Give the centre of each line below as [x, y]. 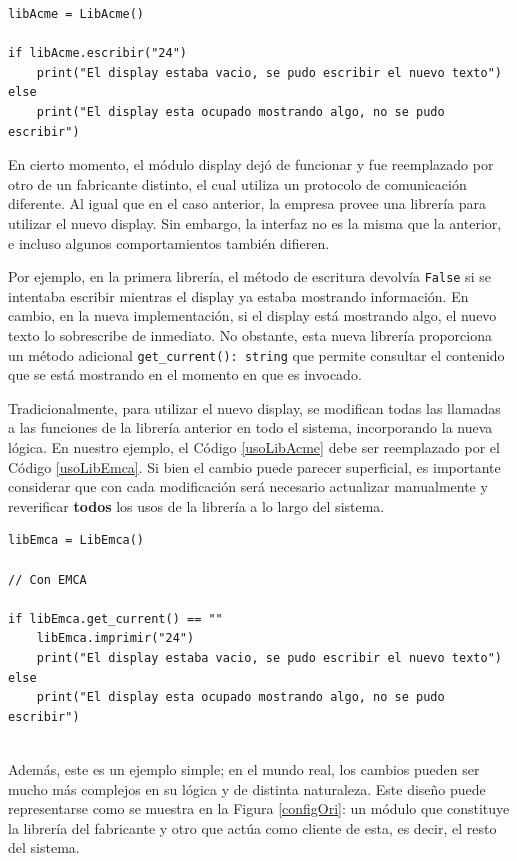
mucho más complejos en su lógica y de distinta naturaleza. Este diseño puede [247, 788]
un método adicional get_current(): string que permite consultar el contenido [256, 354]
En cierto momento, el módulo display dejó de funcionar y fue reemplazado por [251, 164]
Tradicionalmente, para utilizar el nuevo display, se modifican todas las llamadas [254, 407]
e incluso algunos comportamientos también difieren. [169, 242]
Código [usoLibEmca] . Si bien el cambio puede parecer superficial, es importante [254, 466]
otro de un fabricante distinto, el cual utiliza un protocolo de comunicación [237, 183]
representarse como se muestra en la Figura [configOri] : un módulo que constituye [259, 808]
